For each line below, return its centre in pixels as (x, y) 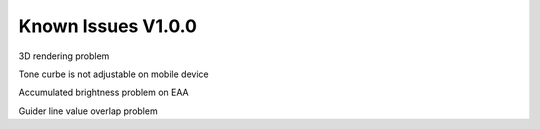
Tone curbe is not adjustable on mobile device (113, 74)
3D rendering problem (64, 56)
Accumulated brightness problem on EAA (103, 92)
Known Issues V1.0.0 (107, 26)
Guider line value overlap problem (88, 111)
